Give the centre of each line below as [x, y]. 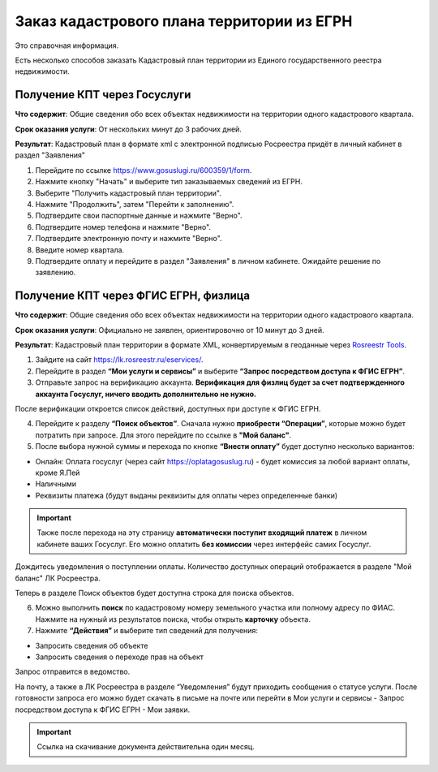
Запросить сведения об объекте [92, 645]
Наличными [56, 484]
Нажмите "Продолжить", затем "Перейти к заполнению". [135, 204]
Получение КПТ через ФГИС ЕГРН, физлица [133, 296]
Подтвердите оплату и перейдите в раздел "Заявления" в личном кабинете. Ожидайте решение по [208, 261]
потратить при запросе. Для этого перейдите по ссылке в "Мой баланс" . [163, 435]
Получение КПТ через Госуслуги [103, 95]
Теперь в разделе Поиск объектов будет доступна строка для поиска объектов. [155, 593]
